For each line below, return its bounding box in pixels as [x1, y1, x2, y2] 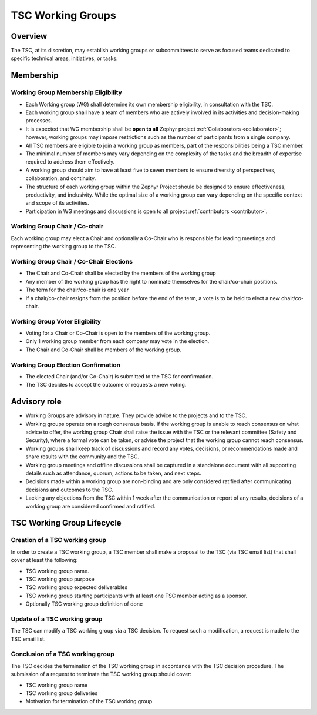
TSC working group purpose [25, 576, 95, 583]
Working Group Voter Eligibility [11, 317, 102, 325]
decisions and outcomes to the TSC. [25, 486, 114, 493]
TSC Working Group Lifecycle [11, 518, 122, 528]
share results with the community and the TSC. [25, 453, 139, 460]
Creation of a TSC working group [11, 536, 107, 544]
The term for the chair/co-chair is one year [25, 286, 129, 294]
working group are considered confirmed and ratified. [25, 503, 156, 510]
